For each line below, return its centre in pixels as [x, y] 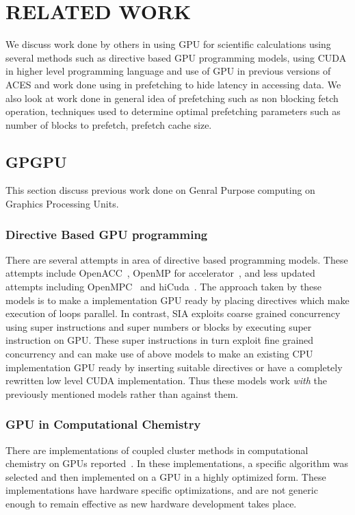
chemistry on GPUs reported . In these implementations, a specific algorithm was [177, 463]
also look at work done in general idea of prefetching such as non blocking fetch [172, 98]
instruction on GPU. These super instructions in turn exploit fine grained [160, 340]
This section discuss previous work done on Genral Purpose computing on [160, 190]
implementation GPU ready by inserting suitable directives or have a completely [174, 367]
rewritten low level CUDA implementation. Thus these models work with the [167, 380]
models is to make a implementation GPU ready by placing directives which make [177, 300]
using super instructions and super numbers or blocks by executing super [159, 326]
